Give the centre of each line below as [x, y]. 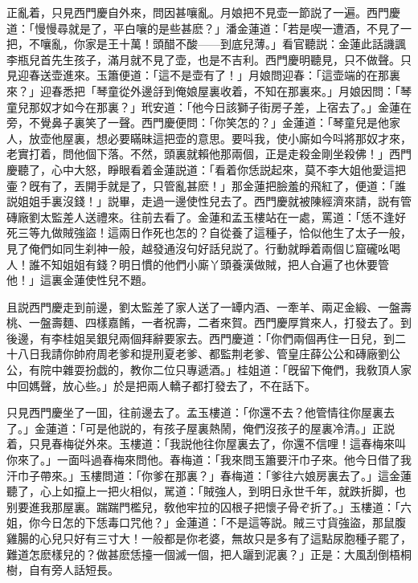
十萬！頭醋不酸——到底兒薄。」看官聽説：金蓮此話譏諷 [262, 44]
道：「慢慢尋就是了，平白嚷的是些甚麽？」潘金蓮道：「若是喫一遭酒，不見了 [203, 28]
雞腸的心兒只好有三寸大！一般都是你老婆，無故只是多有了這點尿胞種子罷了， [209, 538]
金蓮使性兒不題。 [107, 280]
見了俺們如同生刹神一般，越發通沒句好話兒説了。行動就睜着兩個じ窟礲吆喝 [203, 248]
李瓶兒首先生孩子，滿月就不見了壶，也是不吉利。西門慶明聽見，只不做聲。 [203, 59]
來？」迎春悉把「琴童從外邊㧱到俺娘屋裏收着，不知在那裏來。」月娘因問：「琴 [209, 90]
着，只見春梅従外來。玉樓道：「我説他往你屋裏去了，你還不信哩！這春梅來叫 [206, 444]
